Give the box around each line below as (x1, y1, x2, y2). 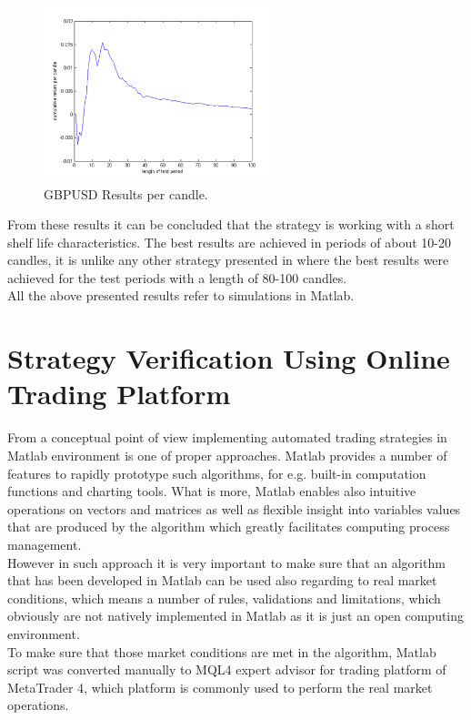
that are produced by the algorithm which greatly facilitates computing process (7, 517, 450, 536)
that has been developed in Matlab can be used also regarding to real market (7, 571, 437, 590)
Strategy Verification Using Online (7, 340, 450, 377)
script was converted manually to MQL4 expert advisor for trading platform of (7, 660, 446, 679)
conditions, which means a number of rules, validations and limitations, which (7, 588, 441, 607)
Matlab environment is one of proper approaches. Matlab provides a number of (7, 445, 447, 464)
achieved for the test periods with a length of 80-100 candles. (7, 268, 347, 287)
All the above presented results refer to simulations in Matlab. (7, 286, 355, 305)
